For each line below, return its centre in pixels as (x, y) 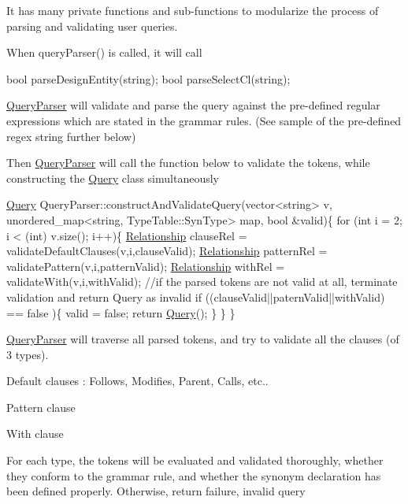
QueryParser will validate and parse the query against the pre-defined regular (193, 105)
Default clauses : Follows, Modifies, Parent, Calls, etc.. (137, 381)
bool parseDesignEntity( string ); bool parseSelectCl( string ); (148, 78)
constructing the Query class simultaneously (113, 178)
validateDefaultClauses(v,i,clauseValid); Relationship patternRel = (167, 251)
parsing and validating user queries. (92, 26)
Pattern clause (41, 407)
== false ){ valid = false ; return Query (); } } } (121, 312)
